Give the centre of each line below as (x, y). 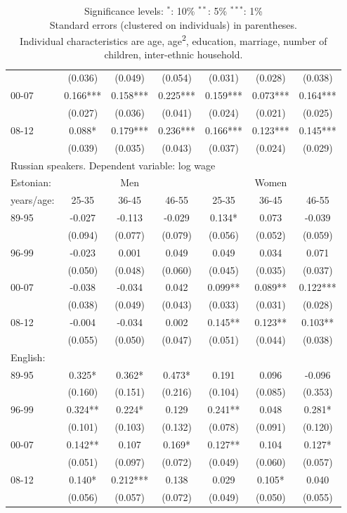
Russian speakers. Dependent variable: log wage (113, 165)
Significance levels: (124, 11)
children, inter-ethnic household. (173, 54)
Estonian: (31, 182)
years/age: (33, 200)
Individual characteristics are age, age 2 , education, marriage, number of (173, 40)
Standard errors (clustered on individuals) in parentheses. (173, 24)
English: (28, 357)
